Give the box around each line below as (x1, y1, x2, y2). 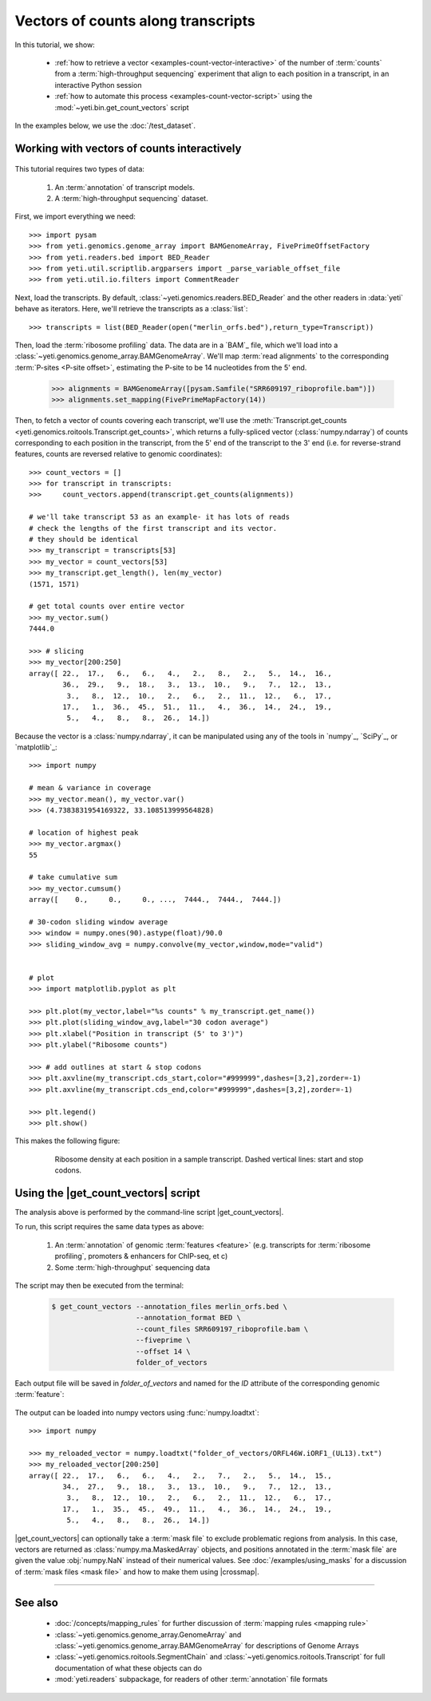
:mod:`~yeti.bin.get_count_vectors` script (54, 102, 189, 112)
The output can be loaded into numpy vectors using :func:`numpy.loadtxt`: (14, 1407, 259, 1417)
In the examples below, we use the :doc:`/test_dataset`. (14, 121, 196, 130)
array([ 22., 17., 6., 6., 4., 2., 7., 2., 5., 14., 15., (29, 1471, 332, 1480)
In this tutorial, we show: (14, 40, 95, 49)
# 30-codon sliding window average (29, 917, 168, 926)
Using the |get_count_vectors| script (14, 1186, 201, 1200)
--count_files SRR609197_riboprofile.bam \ (136, 1324, 309, 1333)
